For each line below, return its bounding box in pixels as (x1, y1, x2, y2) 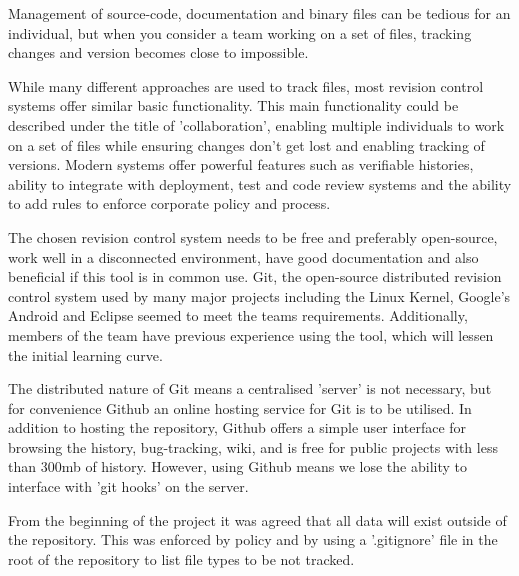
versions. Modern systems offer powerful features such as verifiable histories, (8, 154, 474, 175)
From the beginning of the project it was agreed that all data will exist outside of (8, 509, 507, 530)
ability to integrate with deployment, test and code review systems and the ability (8, 173, 512, 194)
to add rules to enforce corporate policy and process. (8, 193, 331, 214)
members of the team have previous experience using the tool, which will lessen (8, 324, 494, 345)
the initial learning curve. (8, 344, 163, 365)
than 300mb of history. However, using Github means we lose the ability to (8, 456, 467, 477)
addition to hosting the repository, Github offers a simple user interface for (8, 417, 467, 438)
